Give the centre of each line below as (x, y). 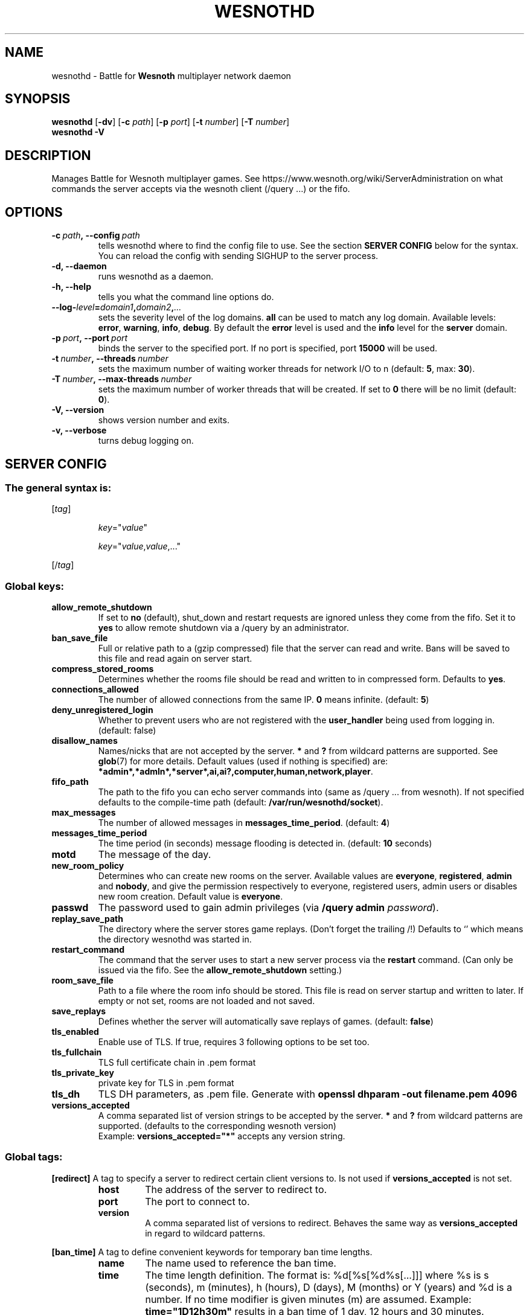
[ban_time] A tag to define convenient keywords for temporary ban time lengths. (212, 1252)
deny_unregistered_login (102, 710)
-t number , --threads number (110, 359)
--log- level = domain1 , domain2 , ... (117, 307)
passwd (70, 908)
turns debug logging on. (146, 441)
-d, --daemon (79, 266)
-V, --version (78, 410)
